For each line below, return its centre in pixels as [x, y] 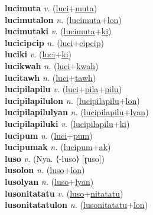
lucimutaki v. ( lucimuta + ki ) [58, 31]
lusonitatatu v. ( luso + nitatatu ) [64, 193]
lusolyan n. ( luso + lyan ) [49, 181]
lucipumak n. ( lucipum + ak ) [58, 147]
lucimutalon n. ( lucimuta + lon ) [63, 19]
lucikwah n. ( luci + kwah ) [52, 65]
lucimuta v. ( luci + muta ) [51, 8]
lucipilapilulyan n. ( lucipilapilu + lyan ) [77, 112]
